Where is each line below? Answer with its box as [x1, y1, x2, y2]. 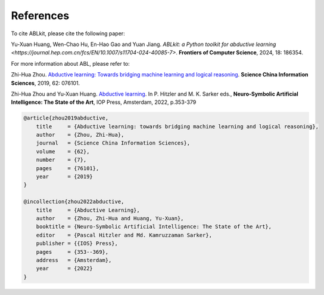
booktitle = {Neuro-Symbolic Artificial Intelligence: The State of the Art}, [36, 223, 272, 230]
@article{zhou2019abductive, [23, 115, 109, 122]
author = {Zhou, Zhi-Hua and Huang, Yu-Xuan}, [36, 215, 184, 222]
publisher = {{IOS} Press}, [36, 240, 119, 247]
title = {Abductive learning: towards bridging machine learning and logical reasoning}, [36, 123, 319, 130]
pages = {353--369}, [36, 248, 109, 255]
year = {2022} [36, 265, 94, 272]
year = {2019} [36, 173, 94, 180]
